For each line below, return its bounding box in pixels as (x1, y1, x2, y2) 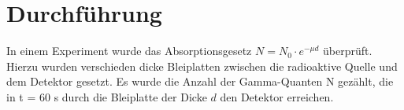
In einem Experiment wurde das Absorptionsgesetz (6, 42, 252, 59)
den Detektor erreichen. (220, 88, 334, 104)
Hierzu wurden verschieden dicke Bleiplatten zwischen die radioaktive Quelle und (6, 57, 398, 74)
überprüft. (323, 42, 372, 59)
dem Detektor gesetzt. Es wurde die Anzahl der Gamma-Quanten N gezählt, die (6, 73, 394, 90)
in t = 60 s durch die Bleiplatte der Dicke (6, 88, 207, 104)
